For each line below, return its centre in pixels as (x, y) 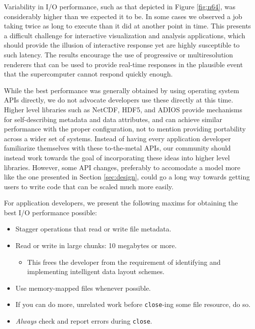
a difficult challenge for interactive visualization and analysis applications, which (125, 35)
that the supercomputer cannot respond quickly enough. (89, 74)
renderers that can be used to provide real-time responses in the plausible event (124, 64)
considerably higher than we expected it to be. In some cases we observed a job (123, 16)
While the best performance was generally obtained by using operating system (122, 90)
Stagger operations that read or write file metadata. (93, 229)
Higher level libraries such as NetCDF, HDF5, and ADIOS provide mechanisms (123, 109)
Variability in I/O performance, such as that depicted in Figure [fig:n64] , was (120, 6)
